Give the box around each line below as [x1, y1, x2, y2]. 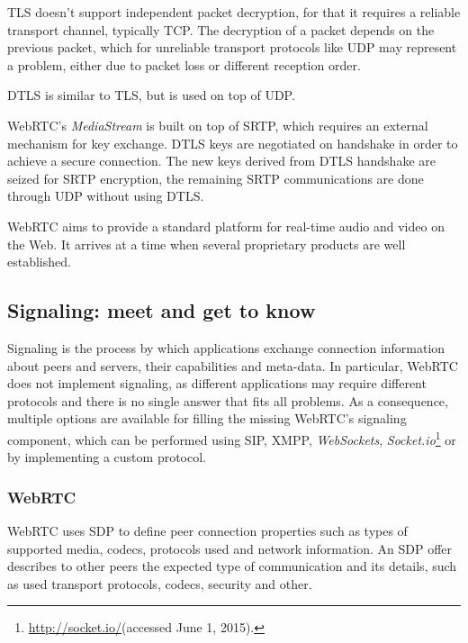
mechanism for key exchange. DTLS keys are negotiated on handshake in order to [7, 133, 458, 152]
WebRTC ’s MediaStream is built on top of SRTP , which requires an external [7, 115, 428, 134]
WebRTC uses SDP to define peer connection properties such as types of [7, 521, 408, 539]
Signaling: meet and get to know [7, 296, 316, 324]
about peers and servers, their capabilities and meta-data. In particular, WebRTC [7, 356, 458, 375]
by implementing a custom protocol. [7, 448, 207, 466]
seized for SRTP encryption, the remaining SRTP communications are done [7, 168, 424, 187]
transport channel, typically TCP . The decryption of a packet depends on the [7, 20, 435, 39]
